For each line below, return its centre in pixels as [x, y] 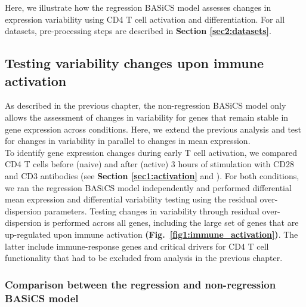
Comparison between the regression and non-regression [140, 284]
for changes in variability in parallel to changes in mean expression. [128, 141]
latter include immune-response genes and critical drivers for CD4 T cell [137, 246]
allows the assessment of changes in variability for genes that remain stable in [147, 117]
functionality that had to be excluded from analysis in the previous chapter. [144, 258]
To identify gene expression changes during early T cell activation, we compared [151, 152]
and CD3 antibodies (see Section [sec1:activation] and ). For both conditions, [152, 175]
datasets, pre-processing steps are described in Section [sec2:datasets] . [138, 31]
